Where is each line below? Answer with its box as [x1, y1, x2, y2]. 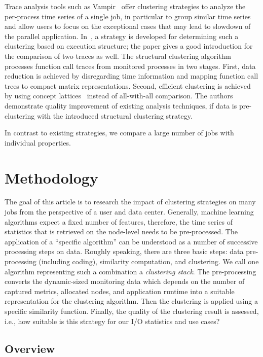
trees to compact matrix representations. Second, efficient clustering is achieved [5, 80, 251, 91]
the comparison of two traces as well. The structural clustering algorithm [5, 50, 232, 61]
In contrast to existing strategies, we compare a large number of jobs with [5, 127, 234, 138]
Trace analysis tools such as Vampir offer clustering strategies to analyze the [5, 1, 246, 11]
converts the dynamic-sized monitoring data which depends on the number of [5, 276, 245, 287]
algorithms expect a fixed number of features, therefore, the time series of [5, 216, 233, 227]
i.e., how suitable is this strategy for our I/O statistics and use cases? [5, 315, 220, 326]
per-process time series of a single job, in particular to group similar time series [5, 11, 251, 21]
